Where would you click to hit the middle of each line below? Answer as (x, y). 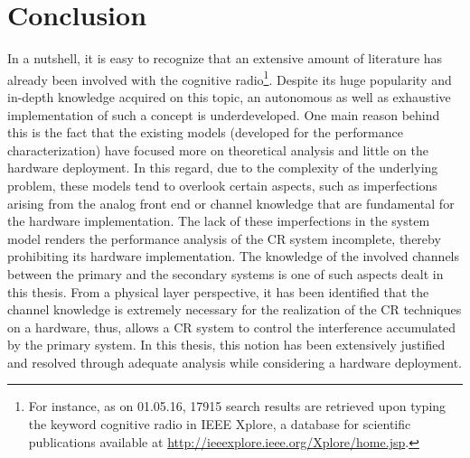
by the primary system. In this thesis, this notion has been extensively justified (226, 345)
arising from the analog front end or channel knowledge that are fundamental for (231, 203)
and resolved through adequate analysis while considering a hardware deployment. (235, 362)
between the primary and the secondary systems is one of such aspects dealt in (226, 273)
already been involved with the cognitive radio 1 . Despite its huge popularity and (230, 78)
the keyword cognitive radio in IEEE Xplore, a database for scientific (220, 424)
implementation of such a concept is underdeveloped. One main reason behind (224, 114)
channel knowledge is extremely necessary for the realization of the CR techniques (235, 309)
